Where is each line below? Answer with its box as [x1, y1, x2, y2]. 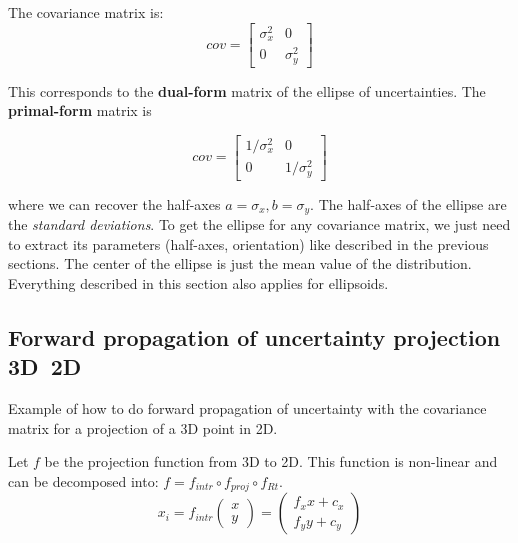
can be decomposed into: [8, 470, 159, 491]
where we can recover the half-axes [8, 193, 221, 214]
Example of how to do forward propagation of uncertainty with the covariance [8, 398, 487, 419]
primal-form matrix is [8, 100, 152, 121]
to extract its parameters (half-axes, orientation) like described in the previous [8, 233, 489, 254]
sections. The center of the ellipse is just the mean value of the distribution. [8, 253, 472, 274]
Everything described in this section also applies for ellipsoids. [8, 272, 389, 293]
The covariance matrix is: [8, 2, 164, 22]
